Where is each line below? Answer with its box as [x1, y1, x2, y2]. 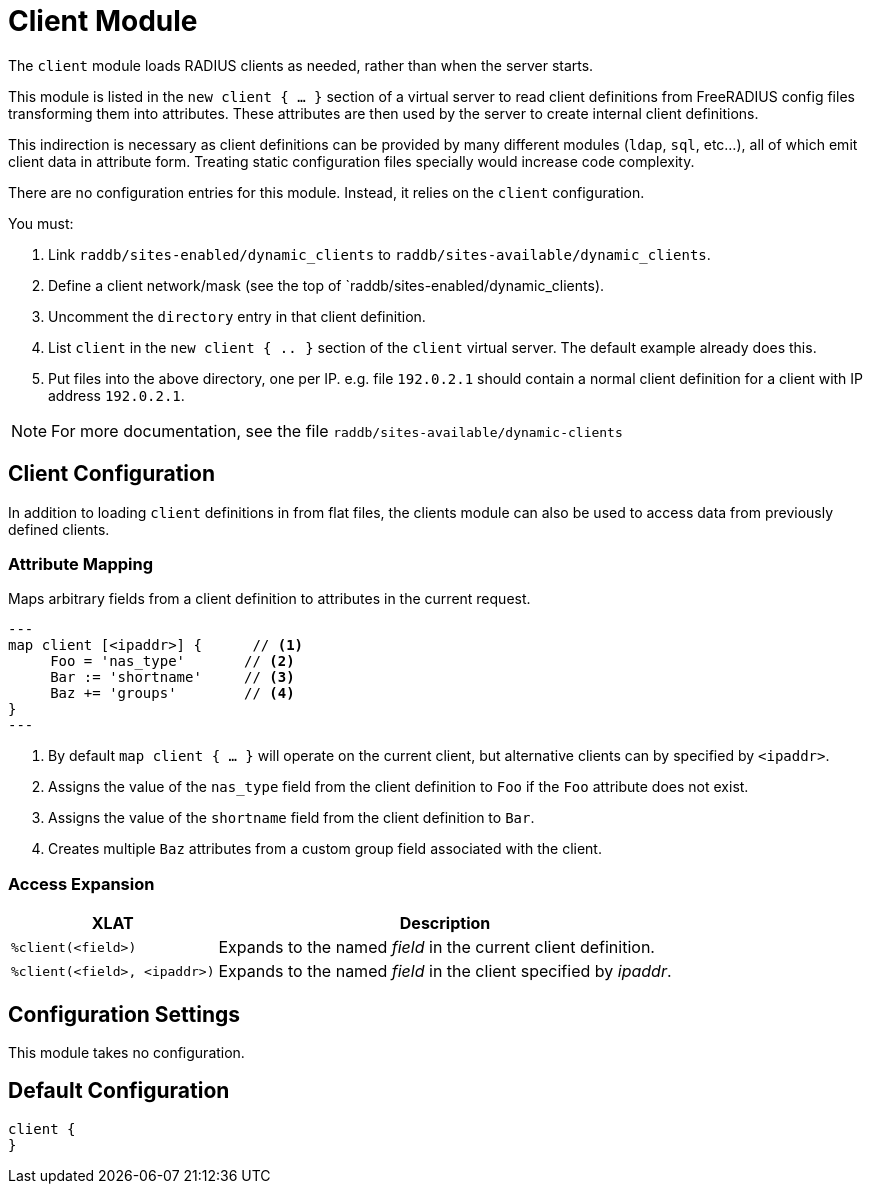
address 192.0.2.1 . [48, 386, 185, 404]
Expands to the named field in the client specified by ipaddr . [218, 961, 672, 982]
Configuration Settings [8, 1001, 241, 1027]
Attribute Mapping [8, 553, 154, 574]
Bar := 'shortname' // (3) [50, 669, 295, 686]
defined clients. [8, 520, 110, 538]
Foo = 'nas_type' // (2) [50, 653, 295, 670]
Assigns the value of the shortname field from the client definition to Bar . [48, 809, 535, 827]
